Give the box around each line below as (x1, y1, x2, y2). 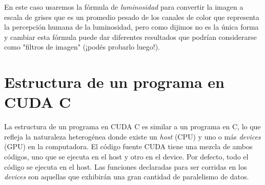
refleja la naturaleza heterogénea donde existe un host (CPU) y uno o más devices (4, 131, 261, 142)
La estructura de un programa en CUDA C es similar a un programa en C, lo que (4, 121, 261, 132)
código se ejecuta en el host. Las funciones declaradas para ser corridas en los (4, 161, 247, 172)
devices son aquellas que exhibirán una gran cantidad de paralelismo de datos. (4, 171, 249, 182)
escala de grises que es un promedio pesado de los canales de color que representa (4, 11, 259, 22)
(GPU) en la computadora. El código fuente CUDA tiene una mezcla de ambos (4, 141, 253, 152)
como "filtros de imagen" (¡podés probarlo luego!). (4, 41, 160, 52)
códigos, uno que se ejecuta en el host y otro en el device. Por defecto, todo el (4, 151, 249, 162)
